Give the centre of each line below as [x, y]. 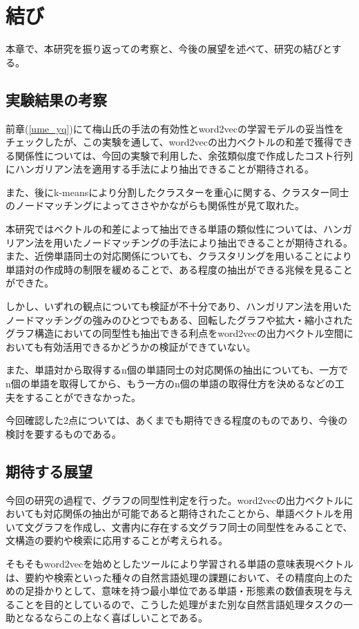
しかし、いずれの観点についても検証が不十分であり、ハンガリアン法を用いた [179, 306]
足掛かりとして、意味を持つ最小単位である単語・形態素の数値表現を [179, 591]
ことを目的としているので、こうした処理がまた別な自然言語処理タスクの [179, 604]
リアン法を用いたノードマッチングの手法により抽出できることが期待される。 [179, 242]
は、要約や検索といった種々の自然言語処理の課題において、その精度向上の [174, 577]
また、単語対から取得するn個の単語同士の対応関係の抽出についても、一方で [177, 370]
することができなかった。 [83, 397]
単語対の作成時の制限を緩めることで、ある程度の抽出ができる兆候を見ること [179, 269]
